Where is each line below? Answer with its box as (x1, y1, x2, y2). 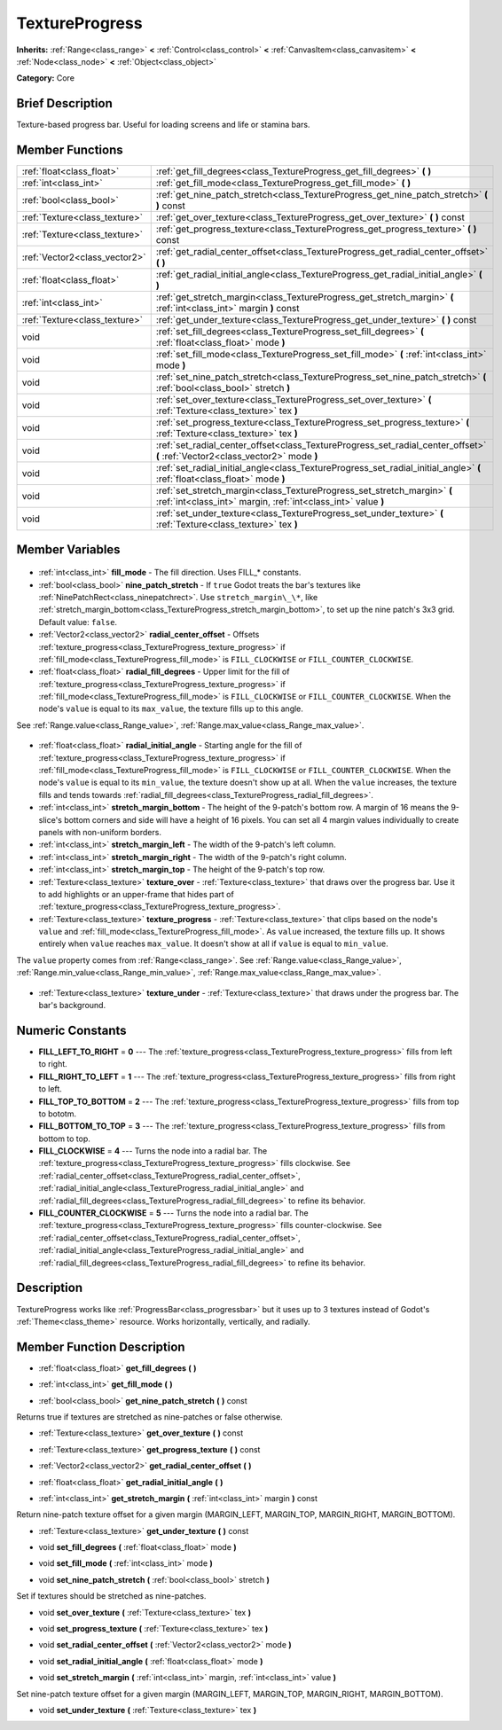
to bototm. (38, 1108, 77, 1119)
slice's (38, 814, 62, 825)
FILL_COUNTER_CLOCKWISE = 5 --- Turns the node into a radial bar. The (38, 1208, 310, 1218)
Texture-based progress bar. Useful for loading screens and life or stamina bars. (16, 120, 310, 130)
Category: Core (16, 73, 75, 83)
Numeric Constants (16, 1022, 128, 1037)
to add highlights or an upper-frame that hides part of (38, 888, 234, 899)
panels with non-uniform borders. (38, 826, 161, 837)
